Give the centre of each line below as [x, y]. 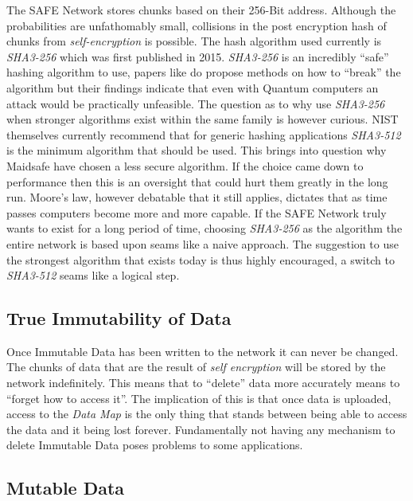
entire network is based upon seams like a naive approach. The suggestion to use [203, 243]
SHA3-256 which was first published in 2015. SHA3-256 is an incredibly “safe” [198, 56]
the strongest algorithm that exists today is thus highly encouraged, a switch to [201, 259]
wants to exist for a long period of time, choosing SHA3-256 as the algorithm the [205, 228]
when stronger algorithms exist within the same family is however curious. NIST [203, 119]
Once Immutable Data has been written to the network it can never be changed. [203, 351]
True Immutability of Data [119, 318]
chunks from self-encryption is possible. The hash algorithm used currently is [194, 41]
